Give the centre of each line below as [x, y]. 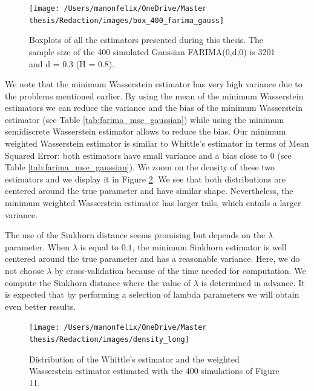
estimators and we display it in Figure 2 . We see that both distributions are [146, 179]
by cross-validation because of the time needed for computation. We [180, 270]
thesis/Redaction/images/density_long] [109, 340]
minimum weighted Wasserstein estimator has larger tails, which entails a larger [153, 203]
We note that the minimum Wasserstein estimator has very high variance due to [154, 84]
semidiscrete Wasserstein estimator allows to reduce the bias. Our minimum [146, 131]
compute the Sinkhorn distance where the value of [98, 282]
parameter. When [38, 246]
